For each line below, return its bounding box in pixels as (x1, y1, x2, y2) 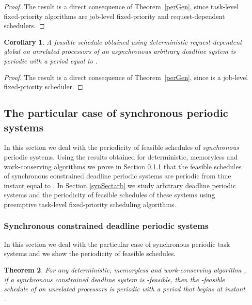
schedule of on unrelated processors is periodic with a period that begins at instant (4, 284, 245, 294)
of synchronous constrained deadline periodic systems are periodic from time (4, 171, 231, 181)
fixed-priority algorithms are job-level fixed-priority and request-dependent (4, 11, 225, 21)
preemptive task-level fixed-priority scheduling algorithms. (4, 199, 176, 209)
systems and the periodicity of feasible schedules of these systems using (4, 190, 215, 200)
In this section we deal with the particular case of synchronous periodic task (4, 239, 230, 249)
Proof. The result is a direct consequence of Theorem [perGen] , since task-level (4, 1, 238, 11)
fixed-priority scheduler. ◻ (4, 81, 83, 92)
